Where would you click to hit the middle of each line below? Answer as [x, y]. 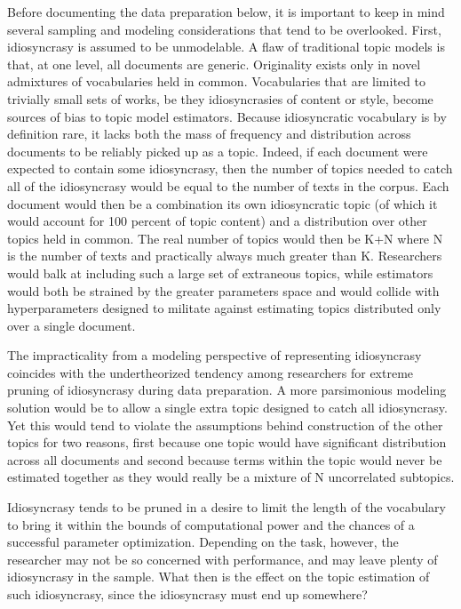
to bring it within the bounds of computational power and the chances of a [211, 524]
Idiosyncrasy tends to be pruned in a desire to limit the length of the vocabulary [227, 507]
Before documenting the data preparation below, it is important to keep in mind [226, 12]
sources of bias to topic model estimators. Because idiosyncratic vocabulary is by [227, 116]
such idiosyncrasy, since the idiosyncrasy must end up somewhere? [187, 594]
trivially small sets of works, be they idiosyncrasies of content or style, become [220, 98]
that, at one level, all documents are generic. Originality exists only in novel [214, 64]
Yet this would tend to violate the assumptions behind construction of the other [225, 425]
